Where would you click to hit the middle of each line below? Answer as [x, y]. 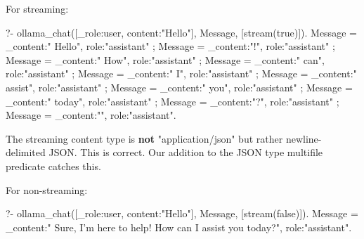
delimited [26, 152]
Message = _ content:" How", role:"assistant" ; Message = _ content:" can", [165, 59]
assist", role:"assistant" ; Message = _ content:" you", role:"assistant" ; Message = [179, 87]
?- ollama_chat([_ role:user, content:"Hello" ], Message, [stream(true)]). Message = [181, 32]
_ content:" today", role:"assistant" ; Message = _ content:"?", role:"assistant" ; [173, 101]
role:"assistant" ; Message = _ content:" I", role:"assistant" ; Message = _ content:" [181, 73]
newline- [304, 138]
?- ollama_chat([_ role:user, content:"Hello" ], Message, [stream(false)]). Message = [182, 213]
